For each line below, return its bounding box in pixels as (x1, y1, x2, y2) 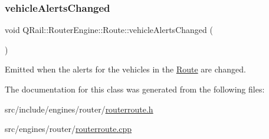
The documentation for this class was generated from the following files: (5, 83, 265, 95)
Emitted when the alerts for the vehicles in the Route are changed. (5, 63, 246, 75)
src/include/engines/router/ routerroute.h (5, 102, 153, 115)
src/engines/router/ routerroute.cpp (5, 123, 132, 135)
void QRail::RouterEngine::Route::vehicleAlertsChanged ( (5, 24, 213, 36)
